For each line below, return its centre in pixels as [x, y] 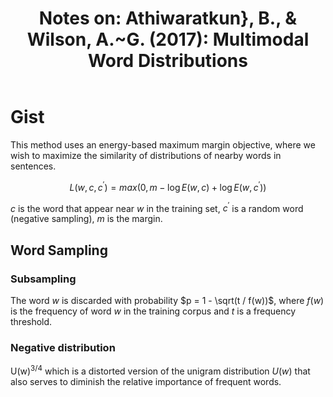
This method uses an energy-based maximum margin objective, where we [163, 144]
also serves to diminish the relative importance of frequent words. [146, 381]
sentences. [33, 166]
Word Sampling [59, 250]
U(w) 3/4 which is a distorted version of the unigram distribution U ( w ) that [160, 370]
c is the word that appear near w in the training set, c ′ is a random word [157, 207]
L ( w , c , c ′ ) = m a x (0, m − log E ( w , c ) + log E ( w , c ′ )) [168, 186]
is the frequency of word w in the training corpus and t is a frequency [153, 311]
